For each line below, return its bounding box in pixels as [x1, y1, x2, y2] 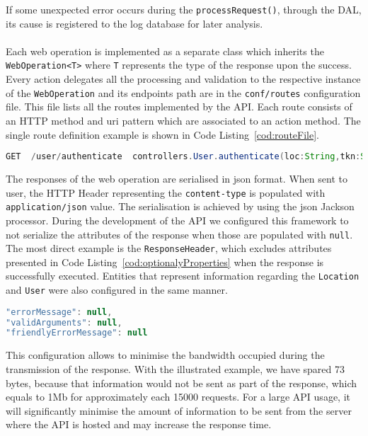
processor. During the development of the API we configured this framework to [6, 212, 349, 227]
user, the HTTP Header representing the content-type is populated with [6, 185, 326, 200]
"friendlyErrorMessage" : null [6, 328, 148, 338]
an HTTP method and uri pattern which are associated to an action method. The [6, 113, 361, 127]
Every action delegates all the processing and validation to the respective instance [6, 71, 361, 86]
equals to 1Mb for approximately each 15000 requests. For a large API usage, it [6, 389, 350, 404]
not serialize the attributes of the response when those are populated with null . [6, 226, 353, 241]
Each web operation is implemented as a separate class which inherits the [6, 43, 324, 58]
